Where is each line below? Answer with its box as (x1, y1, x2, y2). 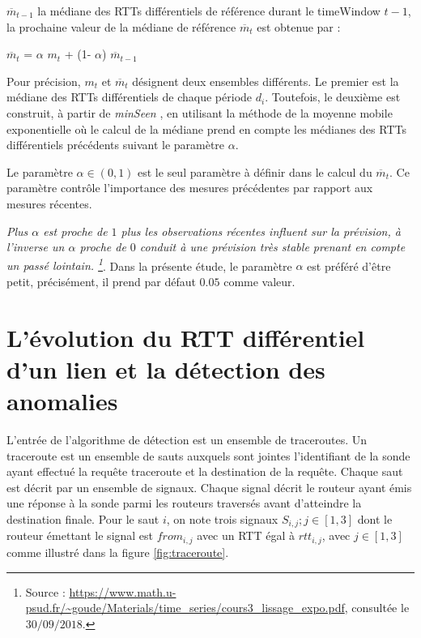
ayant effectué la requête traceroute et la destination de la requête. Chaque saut (6, 463, 403, 480)
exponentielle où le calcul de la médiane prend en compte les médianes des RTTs (6, 120, 406, 137)
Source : (25, 583, 66, 600)
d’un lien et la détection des (6, 352, 325, 385)
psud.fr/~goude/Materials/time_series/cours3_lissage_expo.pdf (25, 599, 345, 616)
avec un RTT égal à (197, 527, 296, 544)
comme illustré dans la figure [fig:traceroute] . (6, 543, 229, 560)
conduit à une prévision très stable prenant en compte (139, 238, 406, 255)
